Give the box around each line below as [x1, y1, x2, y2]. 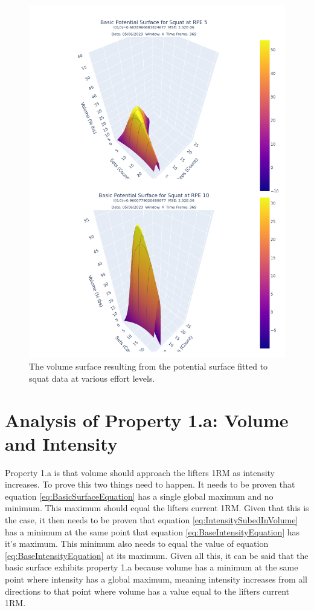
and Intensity [5, 431, 118, 456]
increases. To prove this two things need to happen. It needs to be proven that [5, 478, 295, 491]
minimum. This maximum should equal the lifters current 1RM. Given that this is [5, 502, 309, 514]
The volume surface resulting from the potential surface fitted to [29, 360, 268, 373]
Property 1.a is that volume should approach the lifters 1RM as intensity [5, 466, 275, 479]
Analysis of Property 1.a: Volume [5, 407, 289, 432]
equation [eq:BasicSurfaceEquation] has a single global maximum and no [5, 489, 274, 502]
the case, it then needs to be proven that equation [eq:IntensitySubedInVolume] [5, 514, 298, 526]
